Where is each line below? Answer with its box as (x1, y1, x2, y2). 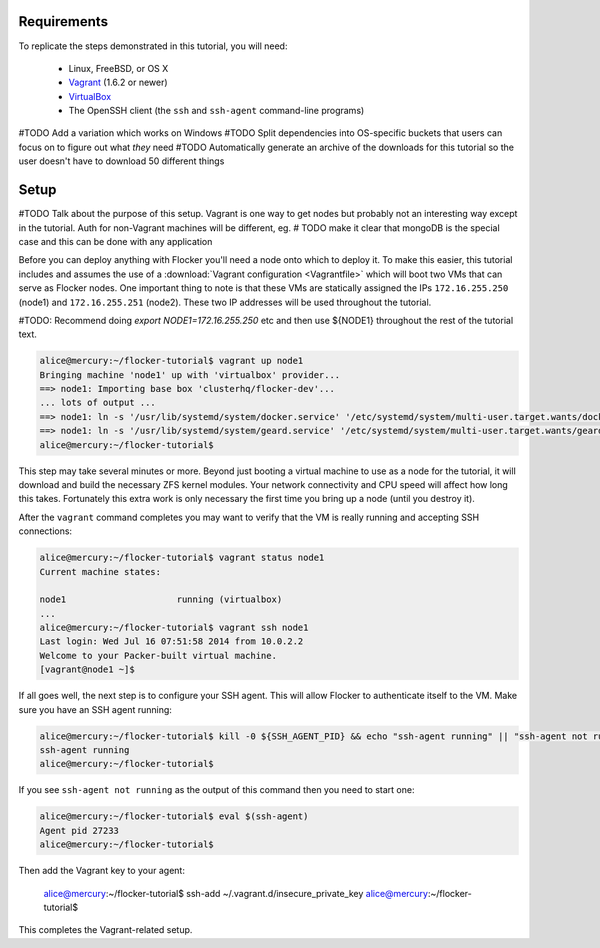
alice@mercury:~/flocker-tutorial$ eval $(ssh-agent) (39, 811, 309, 822)
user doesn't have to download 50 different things (18, 155, 225, 167)
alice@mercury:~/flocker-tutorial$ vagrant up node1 (39, 355, 304, 367)
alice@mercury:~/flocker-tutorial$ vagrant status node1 (39, 552, 325, 564)
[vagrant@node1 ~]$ (39, 664, 135, 675)
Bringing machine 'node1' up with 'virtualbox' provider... (39, 369, 341, 380)
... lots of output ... (39, 397, 157, 409)
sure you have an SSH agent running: (18, 703, 172, 715)
